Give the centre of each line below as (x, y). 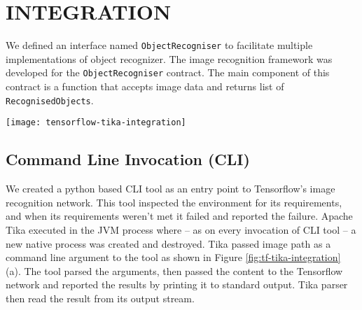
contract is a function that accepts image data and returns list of (145, 86)
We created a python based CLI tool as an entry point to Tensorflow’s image (170, 189)
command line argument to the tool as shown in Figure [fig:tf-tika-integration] (173, 257)
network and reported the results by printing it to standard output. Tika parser (177, 284)
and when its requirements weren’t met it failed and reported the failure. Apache (179, 216)
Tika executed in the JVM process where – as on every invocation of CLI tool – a (181, 229)
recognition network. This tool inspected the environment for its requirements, (174, 202)
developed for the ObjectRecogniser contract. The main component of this (168, 72)
